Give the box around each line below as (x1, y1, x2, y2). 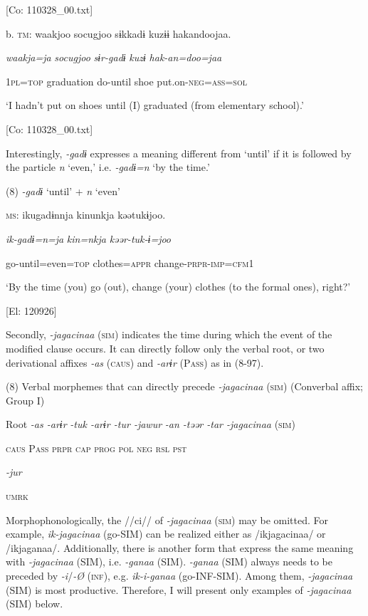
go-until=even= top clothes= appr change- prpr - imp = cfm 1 (6, 255, 254, 270)
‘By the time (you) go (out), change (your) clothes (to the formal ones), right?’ (6, 279, 351, 294)
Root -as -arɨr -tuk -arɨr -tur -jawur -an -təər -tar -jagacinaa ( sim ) (6, 417, 295, 432)
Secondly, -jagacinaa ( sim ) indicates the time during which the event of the (6, 327, 332, 342)
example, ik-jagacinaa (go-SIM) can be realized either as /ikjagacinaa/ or (6, 526, 326, 541)
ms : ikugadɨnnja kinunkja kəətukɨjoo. (6, 207, 166, 222)
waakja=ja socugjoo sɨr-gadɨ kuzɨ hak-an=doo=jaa (6, 50, 222, 65)
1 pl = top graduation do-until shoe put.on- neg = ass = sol (6, 73, 247, 88)
